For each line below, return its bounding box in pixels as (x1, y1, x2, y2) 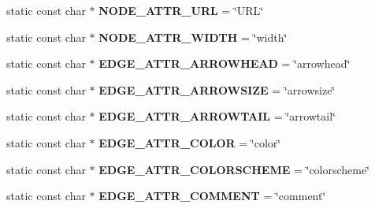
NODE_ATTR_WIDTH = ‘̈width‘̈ (98, 28, 288, 45)
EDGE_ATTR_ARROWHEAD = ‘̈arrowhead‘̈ (98, 55, 351, 72)
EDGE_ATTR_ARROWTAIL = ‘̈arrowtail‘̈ (98, 108, 336, 124)
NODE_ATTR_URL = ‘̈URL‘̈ (98, 2, 264, 18)
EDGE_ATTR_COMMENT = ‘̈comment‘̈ (98, 188, 326, 204)
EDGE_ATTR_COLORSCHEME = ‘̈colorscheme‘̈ (98, 161, 370, 177)
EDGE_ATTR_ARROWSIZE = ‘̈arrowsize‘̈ (98, 81, 336, 98)
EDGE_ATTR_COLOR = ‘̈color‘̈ (98, 134, 281, 150)
